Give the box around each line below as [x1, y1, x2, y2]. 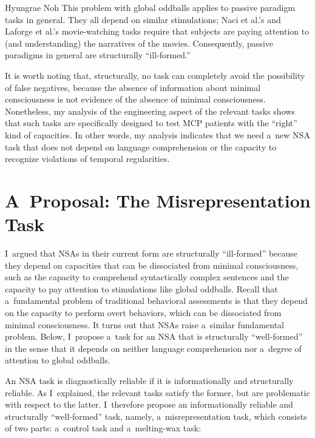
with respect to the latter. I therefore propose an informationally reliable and [5, 398, 293, 411]
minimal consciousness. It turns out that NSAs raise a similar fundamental [5, 318, 285, 331]
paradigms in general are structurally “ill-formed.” [5, 49, 191, 61]
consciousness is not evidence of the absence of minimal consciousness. [5, 93, 266, 106]
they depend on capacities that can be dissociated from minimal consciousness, [5, 258, 299, 271]
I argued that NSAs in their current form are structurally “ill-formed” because [5, 247, 298, 260]
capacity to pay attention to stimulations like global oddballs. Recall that [5, 282, 278, 295]
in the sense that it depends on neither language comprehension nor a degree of [5, 342, 302, 354]
